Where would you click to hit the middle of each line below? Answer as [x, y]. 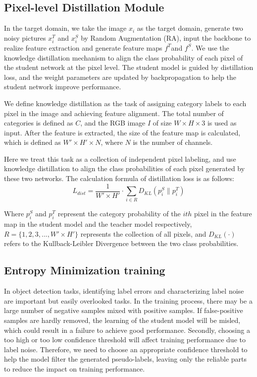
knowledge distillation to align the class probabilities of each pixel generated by [125, 168]
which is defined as [32, 142]
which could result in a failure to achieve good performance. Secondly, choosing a [127, 330]
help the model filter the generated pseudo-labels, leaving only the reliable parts [126, 359]
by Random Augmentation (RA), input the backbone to [166, 37]
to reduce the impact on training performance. [75, 369]
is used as [222, 123]
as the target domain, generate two [190, 28]
